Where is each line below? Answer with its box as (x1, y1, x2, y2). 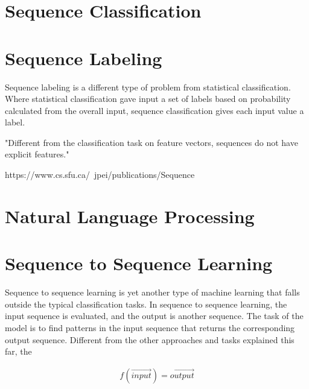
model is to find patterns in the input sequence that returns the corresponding (5, 321, 295, 334)
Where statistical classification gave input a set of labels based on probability (5, 92, 291, 105)
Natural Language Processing (5, 203, 255, 228)
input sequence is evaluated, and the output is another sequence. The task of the (5, 309, 304, 322)
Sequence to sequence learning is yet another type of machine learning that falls (5, 286, 300, 299)
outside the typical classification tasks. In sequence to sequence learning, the (5, 297, 287, 310)
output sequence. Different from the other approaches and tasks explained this (5, 333, 295, 346)
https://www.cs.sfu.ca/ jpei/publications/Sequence (5, 168, 195, 181)
